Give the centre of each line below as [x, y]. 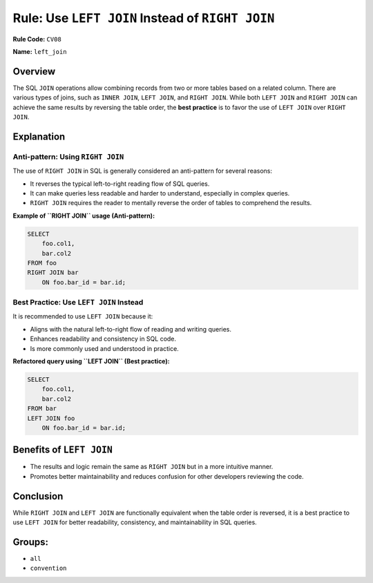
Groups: [30, 542]
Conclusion [38, 496]
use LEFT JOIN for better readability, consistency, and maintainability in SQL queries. [135, 522]
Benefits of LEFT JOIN [63, 450]
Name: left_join [40, 51]
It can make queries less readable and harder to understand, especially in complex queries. [160, 193]
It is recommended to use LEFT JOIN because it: [83, 316]
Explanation [39, 136]
